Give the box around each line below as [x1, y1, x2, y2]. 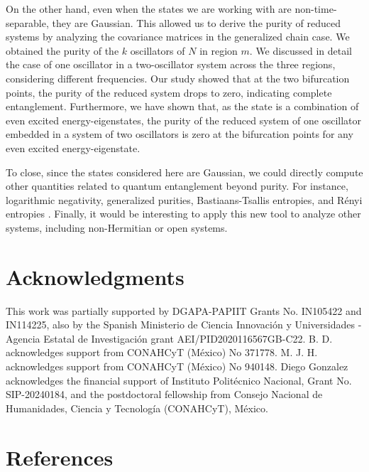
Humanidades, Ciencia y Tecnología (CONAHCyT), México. [6, 400, 268, 415]
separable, [6, 15, 49, 30]
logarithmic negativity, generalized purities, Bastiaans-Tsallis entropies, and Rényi [6, 192, 363, 207]
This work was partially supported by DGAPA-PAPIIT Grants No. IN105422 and [6, 303, 362, 318]
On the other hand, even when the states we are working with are [6, 1, 292, 16]
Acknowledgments [6, 262, 184, 291]
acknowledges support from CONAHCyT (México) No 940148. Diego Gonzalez [6, 359, 348, 373]
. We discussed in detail [249, 43, 352, 58]
